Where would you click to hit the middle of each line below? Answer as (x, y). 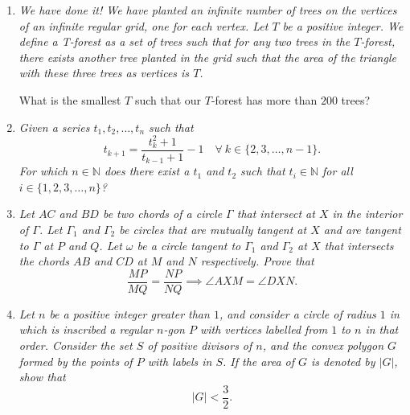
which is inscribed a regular (86, 329)
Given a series (54, 127)
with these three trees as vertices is (104, 73)
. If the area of (259, 361)
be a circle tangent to (189, 245)
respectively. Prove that (257, 261)
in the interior (367, 214)
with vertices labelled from (264, 329)
